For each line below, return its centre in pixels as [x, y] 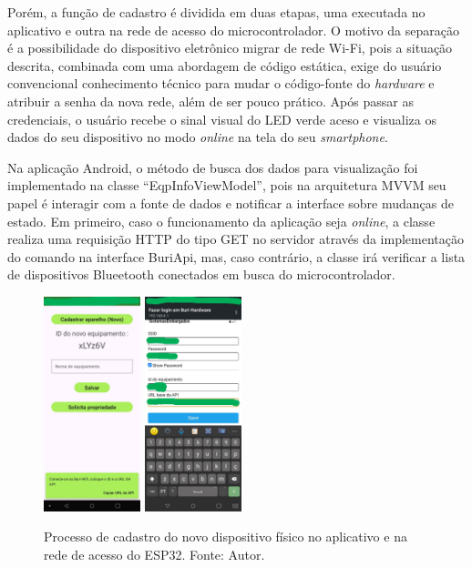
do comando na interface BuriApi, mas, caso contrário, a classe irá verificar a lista [236, 256]
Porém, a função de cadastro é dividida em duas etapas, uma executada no [216, 12]
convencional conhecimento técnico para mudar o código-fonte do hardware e [221, 83]
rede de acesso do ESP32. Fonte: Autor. [154, 555]
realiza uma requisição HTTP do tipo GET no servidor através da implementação [236, 239]
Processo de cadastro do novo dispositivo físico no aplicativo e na [226, 537]
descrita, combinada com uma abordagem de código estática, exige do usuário [225, 65]
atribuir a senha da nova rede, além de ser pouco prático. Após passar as [210, 101]
